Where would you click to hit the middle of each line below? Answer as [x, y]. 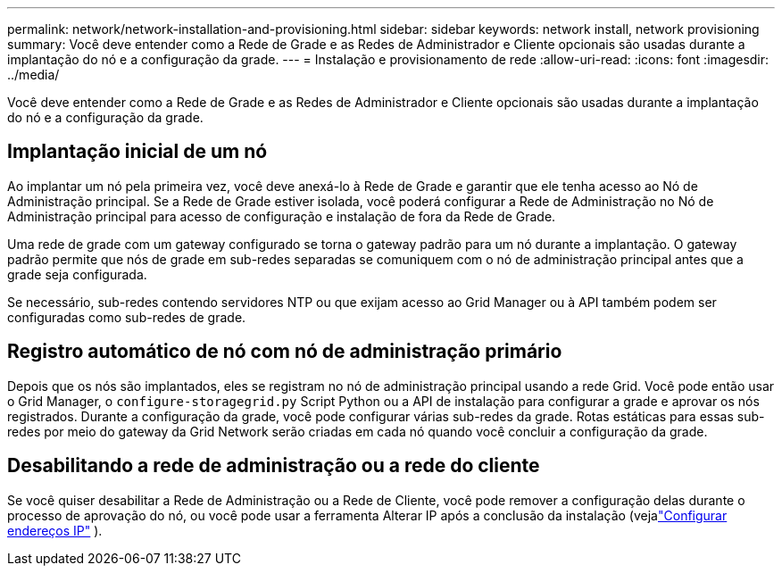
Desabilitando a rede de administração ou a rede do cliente [274, 466]
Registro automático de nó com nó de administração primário [285, 352]
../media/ [33, 75]
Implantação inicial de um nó [137, 152]
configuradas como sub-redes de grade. [127, 317]
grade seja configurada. [77, 274]
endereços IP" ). [55, 530]
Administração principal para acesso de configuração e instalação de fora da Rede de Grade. [282, 216]
